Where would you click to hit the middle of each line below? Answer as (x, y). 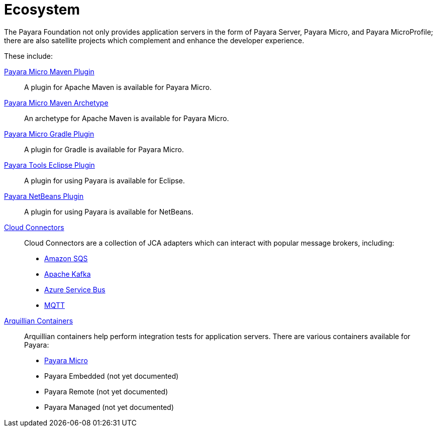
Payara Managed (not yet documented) (109, 407)
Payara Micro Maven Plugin (49, 71)
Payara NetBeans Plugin (44, 196)
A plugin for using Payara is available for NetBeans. (109, 211)
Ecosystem (42, 10)
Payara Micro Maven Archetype (56, 102)
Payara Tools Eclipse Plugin (49, 165)
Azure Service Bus (75, 289)
